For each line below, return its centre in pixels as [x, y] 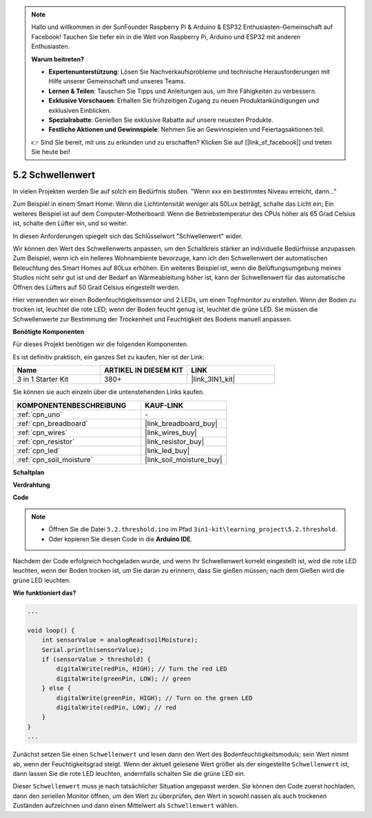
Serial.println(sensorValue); [93, 650]
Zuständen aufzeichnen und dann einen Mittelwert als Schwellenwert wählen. [126, 806]
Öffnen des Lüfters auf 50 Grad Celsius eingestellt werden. [96, 287]
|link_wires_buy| [171, 432]
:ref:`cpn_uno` [40, 415]
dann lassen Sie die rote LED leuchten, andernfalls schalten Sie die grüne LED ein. [129, 773]
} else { [56, 688]
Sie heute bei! [51, 152]
